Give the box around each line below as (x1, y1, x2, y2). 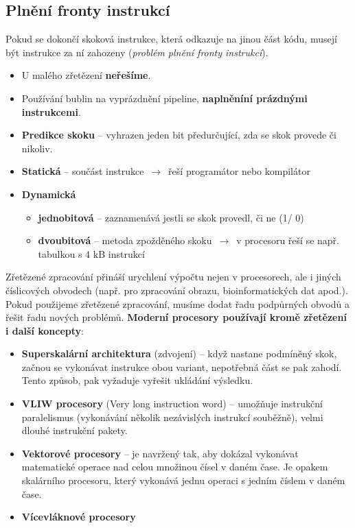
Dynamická (21, 187, 76, 201)
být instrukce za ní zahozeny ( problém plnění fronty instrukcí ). (5, 45, 268, 59)
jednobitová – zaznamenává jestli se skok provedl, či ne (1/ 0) (38, 210, 304, 224)
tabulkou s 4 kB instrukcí (38, 246, 145, 261)
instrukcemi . (21, 104, 81, 119)
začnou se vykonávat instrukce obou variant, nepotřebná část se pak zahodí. (21, 359, 342, 374)
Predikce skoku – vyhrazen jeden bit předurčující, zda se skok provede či (21, 128, 336, 142)
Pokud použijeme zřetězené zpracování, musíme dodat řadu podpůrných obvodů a (5, 296, 350, 311)
